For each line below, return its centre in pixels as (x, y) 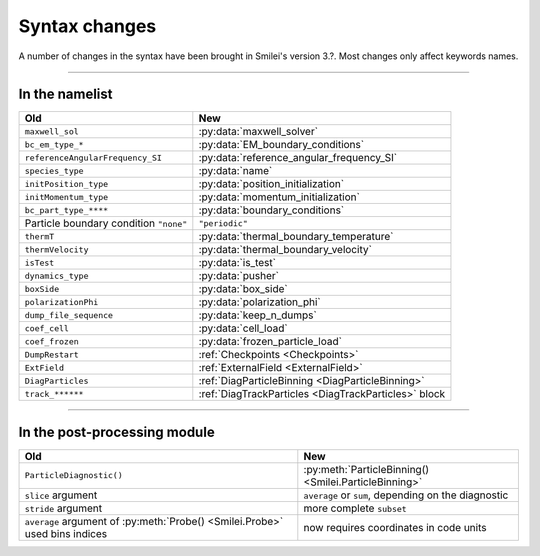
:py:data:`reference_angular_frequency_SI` (298, 158)
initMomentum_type (66, 196)
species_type (54, 170)
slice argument (61, 495)
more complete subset (355, 508)
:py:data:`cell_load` (243, 328)
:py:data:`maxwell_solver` (258, 132)
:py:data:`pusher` (239, 276)
